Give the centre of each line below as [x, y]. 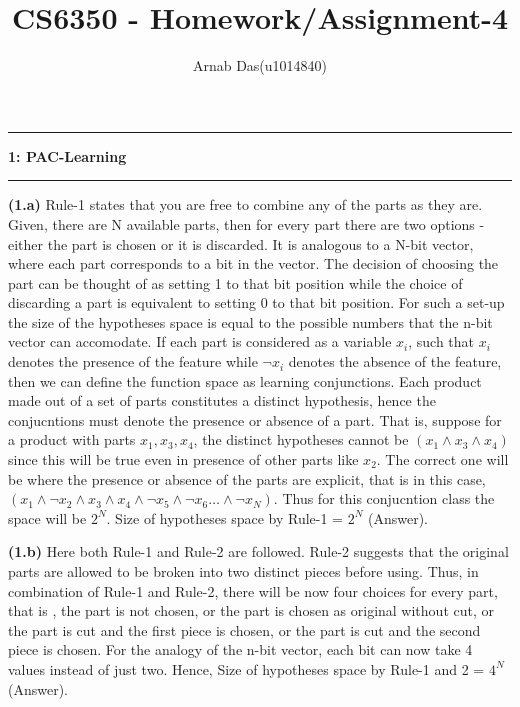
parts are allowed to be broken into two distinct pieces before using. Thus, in [243, 571]
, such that [441, 341]
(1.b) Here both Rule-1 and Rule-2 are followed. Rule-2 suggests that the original [258, 551]
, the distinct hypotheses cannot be [301, 439]
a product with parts [72, 439]
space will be [47, 517]
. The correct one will [442, 459]
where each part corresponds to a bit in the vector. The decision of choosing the [253, 263]
